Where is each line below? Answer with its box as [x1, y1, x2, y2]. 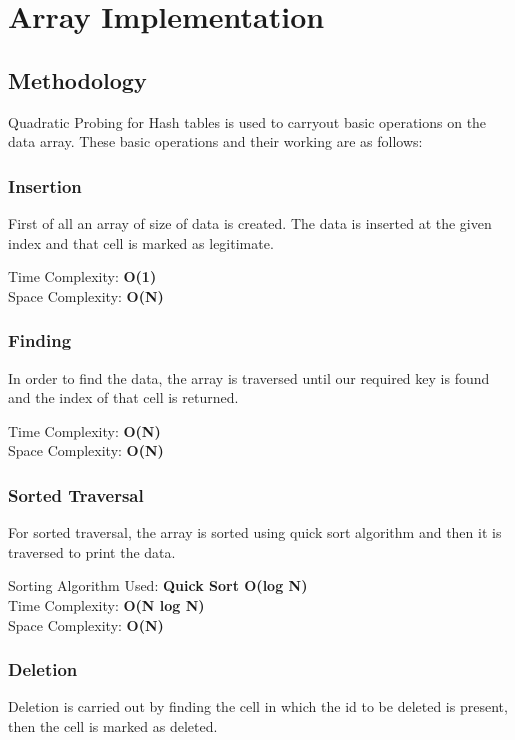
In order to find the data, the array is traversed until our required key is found [8, 367, 490, 388]
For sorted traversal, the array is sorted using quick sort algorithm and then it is [8, 522, 502, 543]
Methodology [8, 64, 147, 95]
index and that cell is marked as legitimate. [8, 232, 274, 253]
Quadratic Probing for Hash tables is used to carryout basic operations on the [8, 111, 487, 132]
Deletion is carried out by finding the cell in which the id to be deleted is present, [8, 696, 508, 717]
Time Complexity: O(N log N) [8, 594, 205, 615]
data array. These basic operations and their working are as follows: [8, 131, 423, 152]
